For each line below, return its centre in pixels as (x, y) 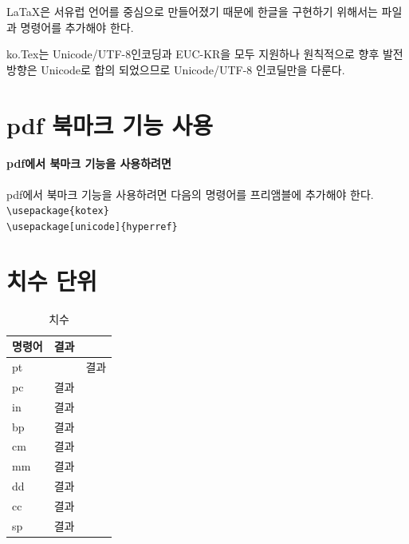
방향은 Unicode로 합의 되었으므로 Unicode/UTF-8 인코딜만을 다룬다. (176, 69)
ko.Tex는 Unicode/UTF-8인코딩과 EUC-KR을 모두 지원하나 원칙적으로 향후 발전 (205, 54)
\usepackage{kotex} (58, 211)
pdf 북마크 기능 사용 (110, 124)
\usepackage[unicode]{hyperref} (92, 226)
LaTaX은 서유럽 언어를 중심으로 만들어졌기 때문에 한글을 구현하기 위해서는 (192, 11)
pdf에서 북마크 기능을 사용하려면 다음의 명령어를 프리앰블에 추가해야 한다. (190, 194)
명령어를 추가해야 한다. (77, 27)
